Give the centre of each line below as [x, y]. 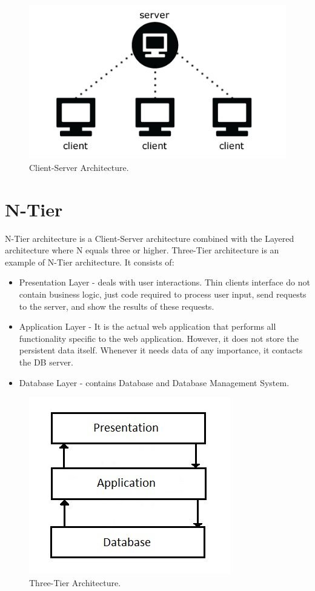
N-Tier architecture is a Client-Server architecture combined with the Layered [150, 238]
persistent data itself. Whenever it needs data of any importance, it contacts [161, 350]
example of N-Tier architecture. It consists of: [90, 262]
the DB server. [46, 362]
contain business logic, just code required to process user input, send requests [163, 294]
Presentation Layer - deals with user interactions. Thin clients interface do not [164, 282]
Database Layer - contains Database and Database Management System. [154, 382]
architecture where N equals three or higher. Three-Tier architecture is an [142, 250]
